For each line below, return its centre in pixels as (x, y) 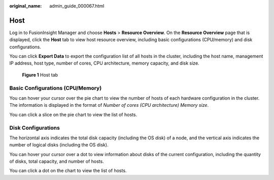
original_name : (26, 6)
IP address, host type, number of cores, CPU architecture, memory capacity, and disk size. (105, 63)
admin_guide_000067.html (77, 6)
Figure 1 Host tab (40, 75)
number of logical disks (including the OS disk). (59, 145)
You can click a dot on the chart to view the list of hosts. (68, 171)
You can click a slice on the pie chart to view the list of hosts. (73, 114)
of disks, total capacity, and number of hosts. (57, 161)
